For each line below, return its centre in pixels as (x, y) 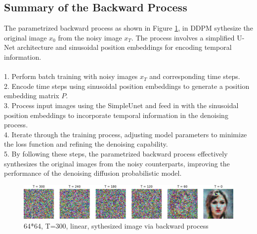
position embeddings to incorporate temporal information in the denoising (116, 115)
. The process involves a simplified (183, 37)
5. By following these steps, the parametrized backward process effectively (116, 153)
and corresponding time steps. (195, 76)
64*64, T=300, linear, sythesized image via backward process (116, 225)
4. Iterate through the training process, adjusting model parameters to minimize (126, 134)
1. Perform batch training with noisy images (71, 76)
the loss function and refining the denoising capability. (86, 144)
